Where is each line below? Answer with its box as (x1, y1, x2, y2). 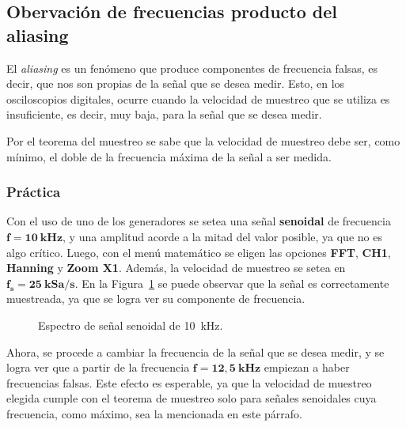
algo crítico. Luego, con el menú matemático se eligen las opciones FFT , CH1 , (6, 244, 391, 260)
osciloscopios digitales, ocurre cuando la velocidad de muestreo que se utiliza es (6, 90, 390, 107)
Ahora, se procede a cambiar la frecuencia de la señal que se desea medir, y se (6, 343, 385, 360)
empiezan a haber (264, 359, 350, 376)
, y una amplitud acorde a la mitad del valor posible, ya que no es (63, 228, 382, 244)
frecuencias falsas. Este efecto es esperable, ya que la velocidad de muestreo (6, 374, 372, 391)
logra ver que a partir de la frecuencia (6, 359, 190, 376)
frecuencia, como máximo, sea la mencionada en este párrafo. (6, 405, 302, 421)
